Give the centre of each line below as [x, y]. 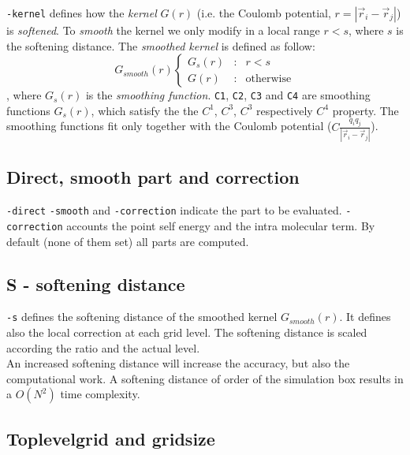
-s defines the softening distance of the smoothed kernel [142, 317]
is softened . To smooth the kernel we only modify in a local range [163, 30]
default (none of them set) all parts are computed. [128, 241]
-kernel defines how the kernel [82, 13]
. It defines [365, 317]
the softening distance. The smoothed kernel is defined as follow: [161, 45]
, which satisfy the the [145, 110]
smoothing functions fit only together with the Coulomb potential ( [169, 126]
